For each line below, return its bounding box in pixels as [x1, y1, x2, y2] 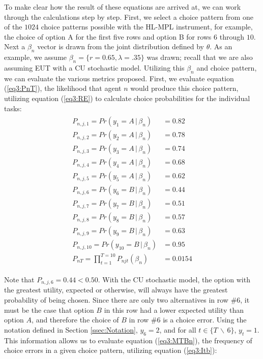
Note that [4, 274, 35, 285]
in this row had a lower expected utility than [104, 304, 244, 315]
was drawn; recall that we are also [147, 52, 253, 62]
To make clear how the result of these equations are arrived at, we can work [4, 2, 241, 12]
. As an [210, 41, 232, 52]
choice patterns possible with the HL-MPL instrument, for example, [41, 21, 253, 32]
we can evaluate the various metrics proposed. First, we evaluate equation [4, 73, 234, 83]
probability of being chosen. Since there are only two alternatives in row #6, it [4, 295, 250, 305]
